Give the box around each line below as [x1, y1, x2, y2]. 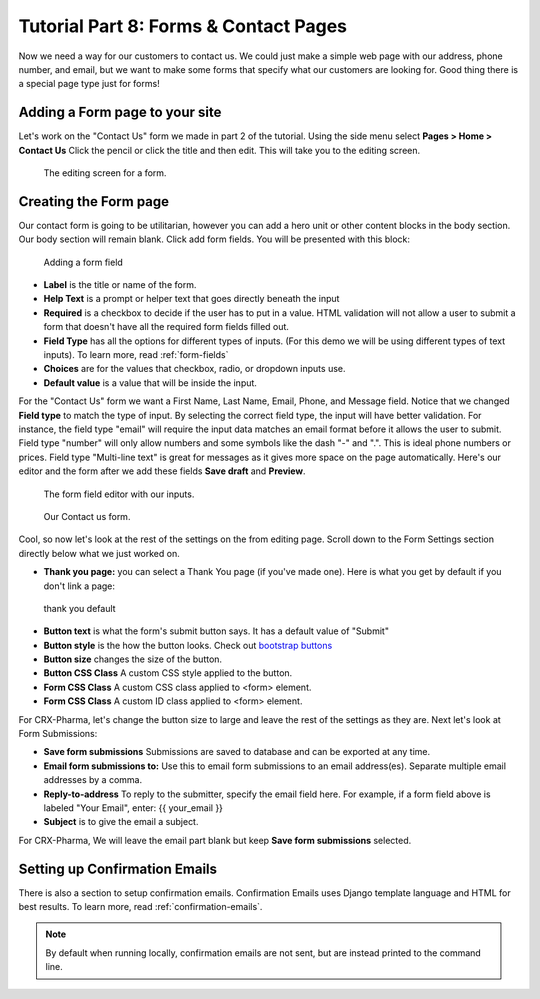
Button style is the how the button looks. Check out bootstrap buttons [43, 639, 333, 651]
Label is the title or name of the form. [43, 279, 197, 291]
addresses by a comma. [43, 774, 143, 786]
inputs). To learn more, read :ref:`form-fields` [43, 349, 229, 361]
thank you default [43, 602, 116, 614]
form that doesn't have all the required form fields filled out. [43, 321, 290, 333]
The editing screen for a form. [43, 167, 167, 179]
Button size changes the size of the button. [43, 653, 223, 665]
